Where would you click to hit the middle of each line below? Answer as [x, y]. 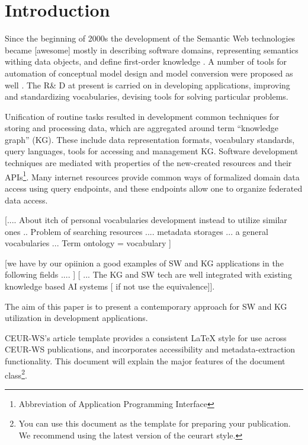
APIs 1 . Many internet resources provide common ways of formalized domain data [152, 176]
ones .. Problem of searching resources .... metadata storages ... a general [137, 231]
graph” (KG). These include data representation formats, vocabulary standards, [150, 139]
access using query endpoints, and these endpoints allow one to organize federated [154, 188]
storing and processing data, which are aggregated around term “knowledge [142, 128]
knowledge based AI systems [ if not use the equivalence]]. [110, 286]
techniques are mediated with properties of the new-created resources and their [148, 163]
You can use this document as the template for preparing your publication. [155, 423]
